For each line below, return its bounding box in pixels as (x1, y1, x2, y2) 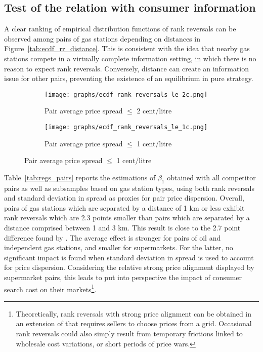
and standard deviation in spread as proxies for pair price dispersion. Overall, (4, 192, 244, 203)
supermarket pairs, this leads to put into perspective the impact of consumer (4, 272, 242, 282)
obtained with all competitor (167, 172, 256, 182)
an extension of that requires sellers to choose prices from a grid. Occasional (16, 318, 252, 329)
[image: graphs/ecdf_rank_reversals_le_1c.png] (45, 124, 208, 131)
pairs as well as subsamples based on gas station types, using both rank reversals (4, 182, 255, 193)
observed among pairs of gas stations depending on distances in (4, 33, 200, 44)
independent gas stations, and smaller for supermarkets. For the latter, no (4, 242, 233, 253)
